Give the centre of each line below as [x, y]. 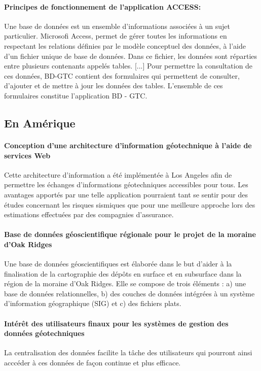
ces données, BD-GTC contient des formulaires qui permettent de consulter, [122, 75]
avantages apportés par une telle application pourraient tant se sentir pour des [126, 194]
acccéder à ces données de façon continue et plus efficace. [92, 363]
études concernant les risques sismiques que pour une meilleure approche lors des [130, 204]
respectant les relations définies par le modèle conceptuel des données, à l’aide [125, 45]
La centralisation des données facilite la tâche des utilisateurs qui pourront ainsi [128, 352]
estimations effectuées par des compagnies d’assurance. [89, 214]
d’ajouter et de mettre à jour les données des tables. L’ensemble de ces [114, 86]
